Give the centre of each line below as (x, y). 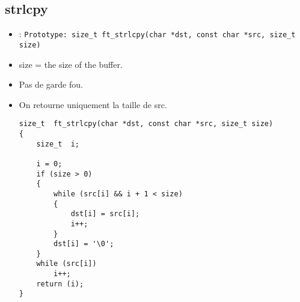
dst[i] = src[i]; (105, 214)
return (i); (60, 284)
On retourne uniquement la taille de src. (93, 104)
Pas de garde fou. (51, 84)
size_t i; (58, 144)
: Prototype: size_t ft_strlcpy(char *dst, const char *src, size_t (157, 34)
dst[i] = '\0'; (84, 244)
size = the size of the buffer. (71, 64)
